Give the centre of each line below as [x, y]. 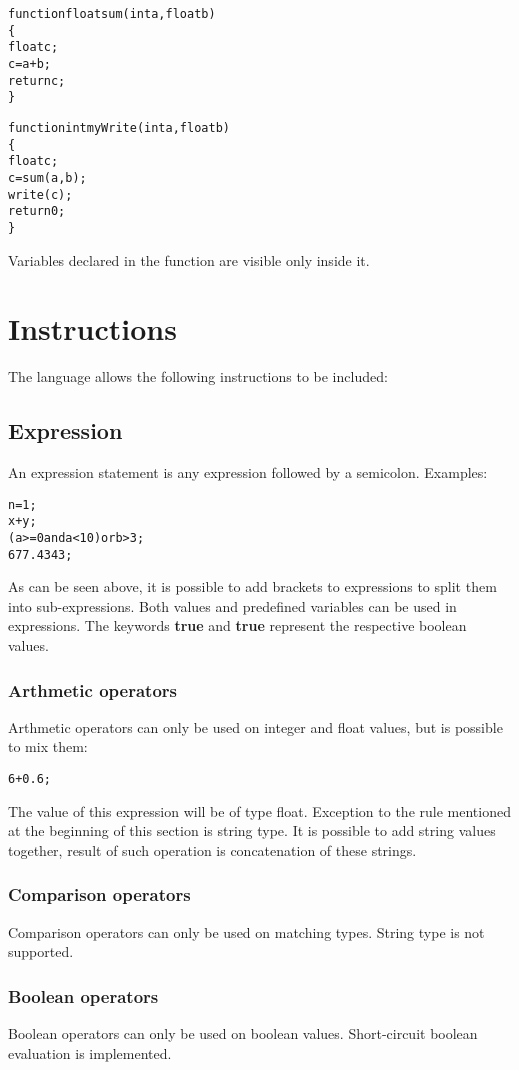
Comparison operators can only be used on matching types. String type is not [246, 931]
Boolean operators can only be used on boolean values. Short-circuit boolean [243, 1033]
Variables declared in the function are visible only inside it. [189, 259]
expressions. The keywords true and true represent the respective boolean [237, 625]
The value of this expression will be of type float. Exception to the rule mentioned [259, 810]
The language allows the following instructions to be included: [198, 376]
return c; [37, 80]
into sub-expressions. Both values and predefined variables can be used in [232, 605]
